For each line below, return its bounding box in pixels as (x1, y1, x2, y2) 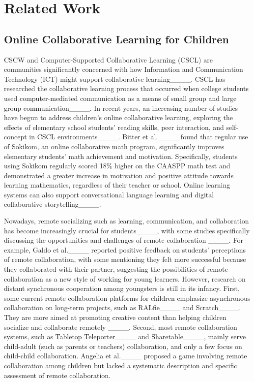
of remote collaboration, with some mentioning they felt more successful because (4, 254, 246, 264)
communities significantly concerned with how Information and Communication (4, 64, 243, 74)
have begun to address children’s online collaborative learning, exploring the (4, 112, 233, 123)
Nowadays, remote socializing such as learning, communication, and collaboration (4, 216, 249, 226)
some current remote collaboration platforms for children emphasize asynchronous (4, 292, 251, 303)
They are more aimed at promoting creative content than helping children (4, 312, 226, 322)
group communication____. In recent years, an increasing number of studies (4, 102, 238, 113)
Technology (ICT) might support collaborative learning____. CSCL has (4, 73, 226, 84)
